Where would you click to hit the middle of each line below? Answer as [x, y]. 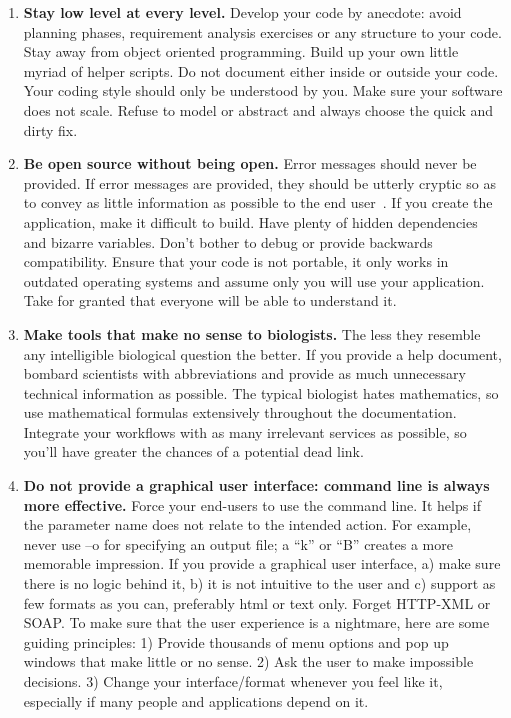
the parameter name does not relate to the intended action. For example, [247, 524]
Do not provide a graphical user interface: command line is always [256, 485]
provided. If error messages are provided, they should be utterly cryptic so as [259, 182]
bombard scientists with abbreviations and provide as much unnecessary [244, 373]
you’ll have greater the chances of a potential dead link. [193, 451]
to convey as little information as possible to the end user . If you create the [258, 202]
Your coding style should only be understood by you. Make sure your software [263, 90]
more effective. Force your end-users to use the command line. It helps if [252, 504]
